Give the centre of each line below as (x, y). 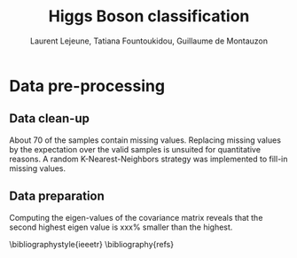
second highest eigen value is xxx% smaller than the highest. (121, 227)
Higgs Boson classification (149, 16)
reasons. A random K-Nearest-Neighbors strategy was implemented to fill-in (148, 159)
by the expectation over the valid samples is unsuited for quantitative (135, 149)
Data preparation (57, 196)
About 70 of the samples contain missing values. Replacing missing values (145, 140)
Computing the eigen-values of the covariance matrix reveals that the (136, 217)
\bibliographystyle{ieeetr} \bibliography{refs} (92, 244)
